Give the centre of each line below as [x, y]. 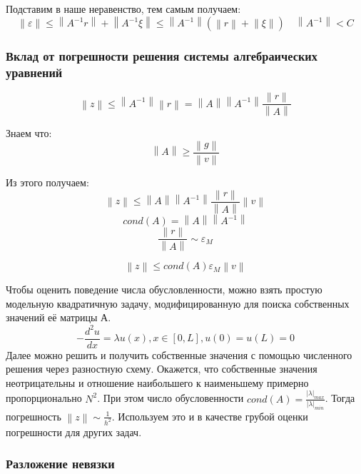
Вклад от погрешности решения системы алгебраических [162, 56]
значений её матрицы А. [59, 317]
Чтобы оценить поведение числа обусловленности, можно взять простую [164, 289]
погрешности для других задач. [74, 432]
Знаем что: [29, 133]
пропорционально [44, 398]
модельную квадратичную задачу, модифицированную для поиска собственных [178, 303]
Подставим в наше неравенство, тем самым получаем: [123, 9]
